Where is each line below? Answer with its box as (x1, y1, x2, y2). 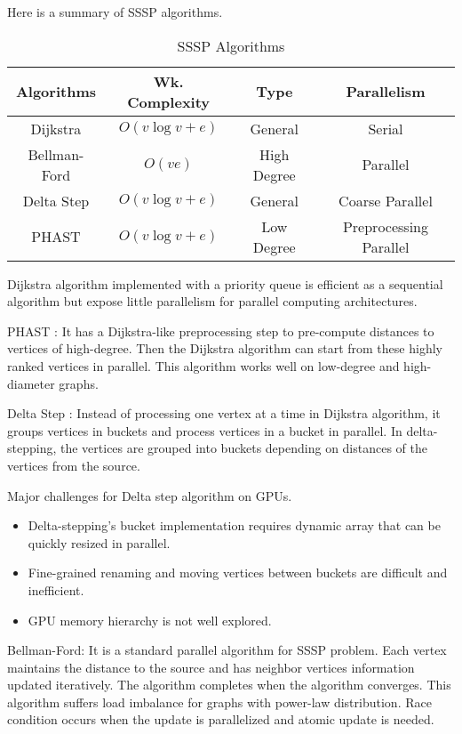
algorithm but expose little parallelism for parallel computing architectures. (7, 292, 418, 311)
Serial (368, 117, 403, 139)
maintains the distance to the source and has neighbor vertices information (7, 657, 415, 676)
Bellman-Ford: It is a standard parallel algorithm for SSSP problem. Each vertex (7, 641, 447, 659)
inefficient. (28, 580, 84, 599)
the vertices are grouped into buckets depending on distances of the (60, 439, 428, 457)
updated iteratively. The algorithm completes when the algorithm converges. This (7, 675, 451, 694)
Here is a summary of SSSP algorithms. (7, 3, 223, 20)
